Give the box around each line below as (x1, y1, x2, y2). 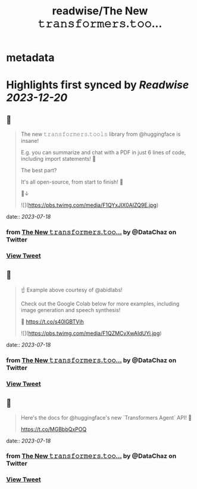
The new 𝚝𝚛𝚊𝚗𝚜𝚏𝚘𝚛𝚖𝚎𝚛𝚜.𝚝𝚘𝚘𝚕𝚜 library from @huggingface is (20, 130, 181, 138)
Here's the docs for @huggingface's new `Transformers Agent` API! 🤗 (20, 414, 192, 421)
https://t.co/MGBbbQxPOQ (20, 426, 87, 433)
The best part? (20, 167, 57, 174)
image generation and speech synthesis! (20, 306, 121, 313)
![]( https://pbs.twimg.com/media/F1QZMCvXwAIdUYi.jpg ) (20, 329, 162, 337)
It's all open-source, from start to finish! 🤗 (20, 178, 124, 186)
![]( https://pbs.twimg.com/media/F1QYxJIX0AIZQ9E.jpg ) (20, 201, 159, 209)
